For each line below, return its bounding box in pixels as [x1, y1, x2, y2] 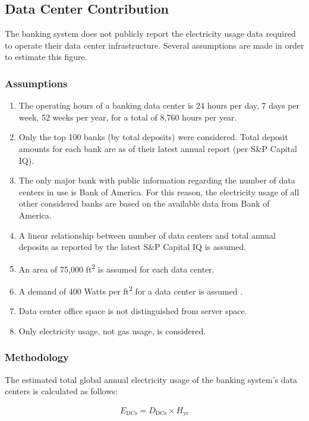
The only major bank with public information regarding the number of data [18, 174, 295, 186]
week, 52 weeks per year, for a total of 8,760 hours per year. [18, 110, 237, 123]
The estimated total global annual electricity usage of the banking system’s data [5, 373, 297, 385]
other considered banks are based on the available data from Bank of [18, 197, 270, 210]
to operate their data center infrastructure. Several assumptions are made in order [5, 39, 304, 51]
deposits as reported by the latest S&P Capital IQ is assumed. [18, 240, 247, 253]
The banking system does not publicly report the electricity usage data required [5, 27, 296, 40]
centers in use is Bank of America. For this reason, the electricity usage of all [18, 185, 299, 198]
